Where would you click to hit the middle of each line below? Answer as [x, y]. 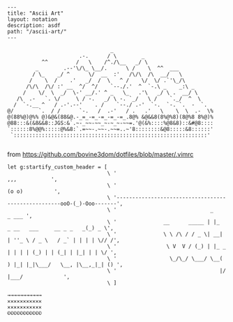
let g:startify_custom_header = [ [58, 167]
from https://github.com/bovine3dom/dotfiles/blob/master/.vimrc [100, 154]
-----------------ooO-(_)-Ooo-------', [65, 204]
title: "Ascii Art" [36, 13]
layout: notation [32, 20]
